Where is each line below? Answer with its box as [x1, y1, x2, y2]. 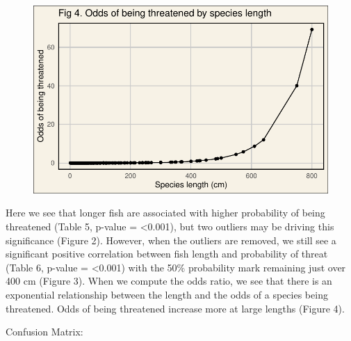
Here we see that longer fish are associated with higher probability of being [6, 205, 325, 220]
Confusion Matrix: [6, 324, 83, 339]
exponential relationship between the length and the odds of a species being [6, 287, 328, 301]
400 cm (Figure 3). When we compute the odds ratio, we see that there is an [6, 273, 332, 288]
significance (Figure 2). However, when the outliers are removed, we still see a [6, 232, 336, 247]
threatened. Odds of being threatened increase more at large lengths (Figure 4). [6, 301, 345, 315]
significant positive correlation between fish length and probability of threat [6, 246, 328, 261]
